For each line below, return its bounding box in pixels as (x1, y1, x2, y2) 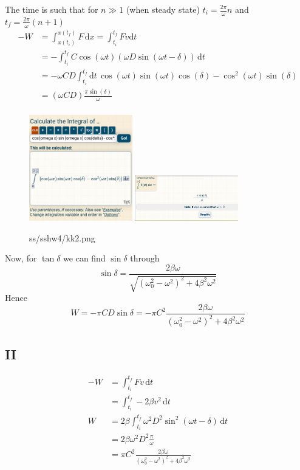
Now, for (5, 252, 37, 264)
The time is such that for (5, 3, 98, 15)
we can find (63, 252, 106, 264)
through (130, 252, 160, 264)
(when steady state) (126, 3, 200, 15)
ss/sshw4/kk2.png (29, 231, 95, 244)
